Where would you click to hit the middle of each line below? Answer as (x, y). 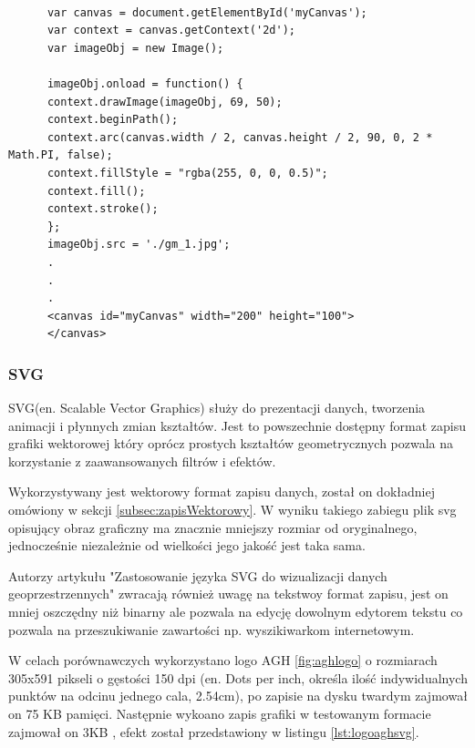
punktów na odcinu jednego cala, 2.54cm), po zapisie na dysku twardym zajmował (238, 696)
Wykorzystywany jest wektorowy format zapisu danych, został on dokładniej (222, 492)
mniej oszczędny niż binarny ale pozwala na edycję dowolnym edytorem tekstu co (236, 612)
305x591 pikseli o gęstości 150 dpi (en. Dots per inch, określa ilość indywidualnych (238, 677)
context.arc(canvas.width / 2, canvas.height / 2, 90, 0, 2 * (240, 137)
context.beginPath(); (113, 120)
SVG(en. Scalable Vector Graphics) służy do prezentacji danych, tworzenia (217, 408)
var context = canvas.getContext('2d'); (171, 31)
